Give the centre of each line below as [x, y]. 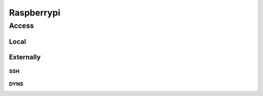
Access [21, 26]
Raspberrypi [35, 13]
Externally [25, 57]
